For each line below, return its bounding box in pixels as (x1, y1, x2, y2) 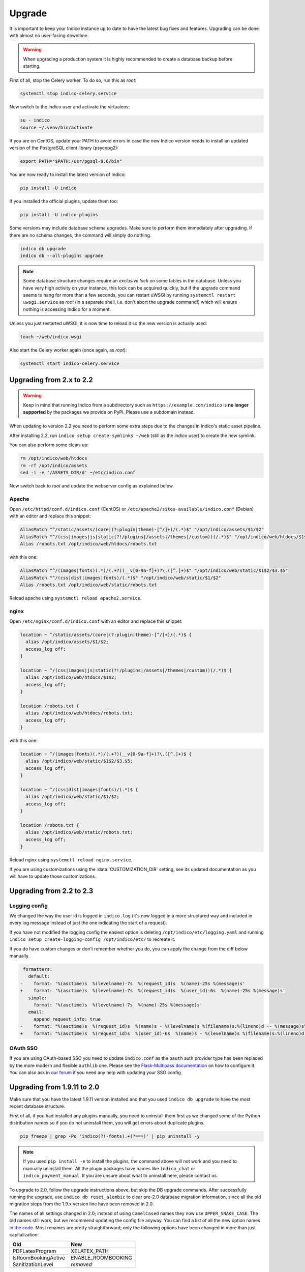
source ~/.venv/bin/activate (20, 125, 93, 130)
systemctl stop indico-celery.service (20, 91, 117, 97)
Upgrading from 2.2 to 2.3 (9, 886, 94, 895)
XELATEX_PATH (71, 1248, 109, 1255)
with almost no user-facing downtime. (9, 32, 89, 38)
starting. (23, 63, 41, 69)
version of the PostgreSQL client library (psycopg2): (9, 145, 119, 151)
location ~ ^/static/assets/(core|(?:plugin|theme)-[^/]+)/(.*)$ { (20, 632, 192, 638)
